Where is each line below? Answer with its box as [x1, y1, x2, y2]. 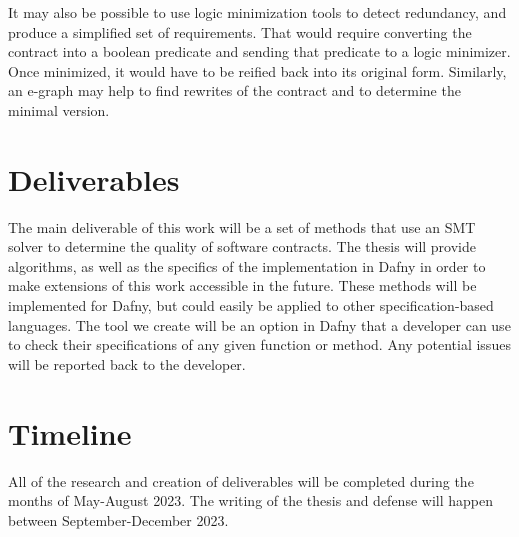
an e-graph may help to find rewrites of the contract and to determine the [8, 80, 461, 101]
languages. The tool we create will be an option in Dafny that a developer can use [8, 314, 511, 335]
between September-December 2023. [8, 509, 229, 530]
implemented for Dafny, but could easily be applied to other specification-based [8, 295, 494, 316]
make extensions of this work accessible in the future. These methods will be [8, 275, 477, 296]
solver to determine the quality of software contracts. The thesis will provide [8, 236, 476, 257]
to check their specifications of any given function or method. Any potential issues [8, 334, 511, 355]
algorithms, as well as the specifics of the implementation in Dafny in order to [8, 255, 486, 276]
